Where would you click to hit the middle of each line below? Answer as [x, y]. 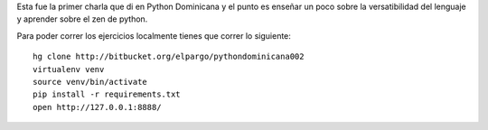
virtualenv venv [69, 69]
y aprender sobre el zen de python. [82, 19]
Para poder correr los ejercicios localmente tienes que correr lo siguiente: [154, 35]
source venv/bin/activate [90, 82]
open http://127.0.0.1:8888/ [97, 107]
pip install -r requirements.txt [107, 94]
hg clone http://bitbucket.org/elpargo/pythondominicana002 [169, 57]
